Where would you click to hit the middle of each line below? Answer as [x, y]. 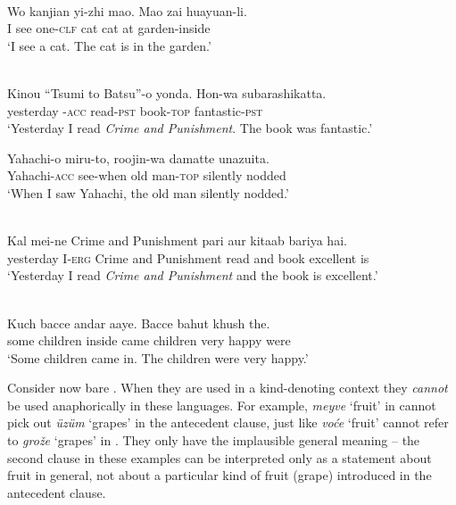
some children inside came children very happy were [149, 340]
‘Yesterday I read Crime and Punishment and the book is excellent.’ [193, 275]
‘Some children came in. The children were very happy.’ [158, 357]
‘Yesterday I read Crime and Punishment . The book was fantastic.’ [190, 128]
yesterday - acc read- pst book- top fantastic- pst [135, 110]
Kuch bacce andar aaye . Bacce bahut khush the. [139, 323]
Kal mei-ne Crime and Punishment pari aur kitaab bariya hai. [177, 240]
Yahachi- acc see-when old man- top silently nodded [147, 175]
